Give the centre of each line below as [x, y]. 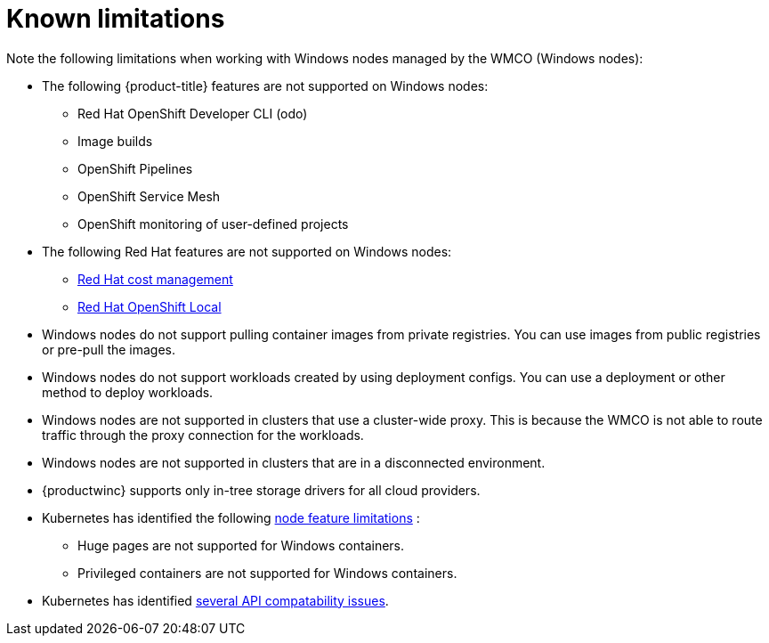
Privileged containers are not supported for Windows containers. [267, 573]
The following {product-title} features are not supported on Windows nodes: [265, 85]
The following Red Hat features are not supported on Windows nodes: [247, 251]
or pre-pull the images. [109, 349]
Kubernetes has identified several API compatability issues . [215, 600]
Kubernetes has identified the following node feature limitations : [231, 517]
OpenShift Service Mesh [149, 196]
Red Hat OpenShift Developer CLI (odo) [193, 113]
